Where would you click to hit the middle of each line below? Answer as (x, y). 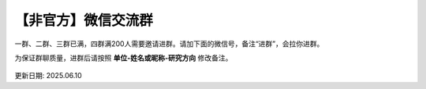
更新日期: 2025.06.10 (48, 76)
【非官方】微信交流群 (84, 20)
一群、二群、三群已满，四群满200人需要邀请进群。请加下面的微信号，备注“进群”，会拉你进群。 (169, 44)
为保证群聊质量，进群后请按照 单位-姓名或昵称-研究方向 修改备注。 (123, 58)
